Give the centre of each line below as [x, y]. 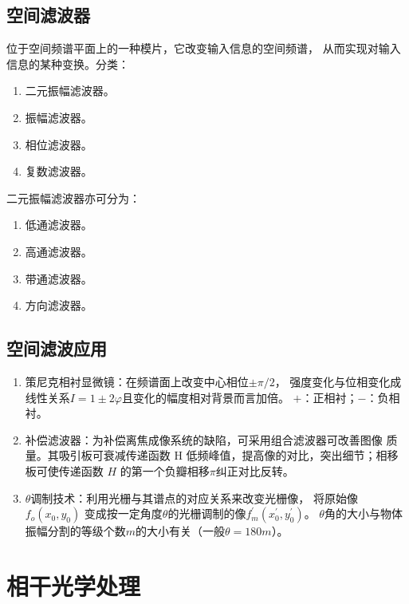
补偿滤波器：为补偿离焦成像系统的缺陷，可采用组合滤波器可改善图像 [204, 439]
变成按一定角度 [123, 513]
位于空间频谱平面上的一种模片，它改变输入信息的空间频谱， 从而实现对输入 [204, 48]
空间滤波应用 [57, 348]
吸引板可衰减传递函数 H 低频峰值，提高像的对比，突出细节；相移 [228, 455]
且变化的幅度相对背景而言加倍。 [205, 397]
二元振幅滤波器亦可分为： [73, 197]
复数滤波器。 [59, 171]
